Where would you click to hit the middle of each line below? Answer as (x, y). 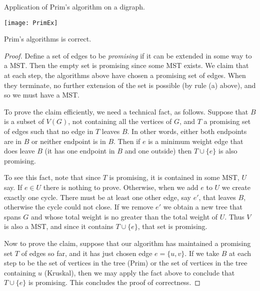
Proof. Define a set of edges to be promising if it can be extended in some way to (128, 55)
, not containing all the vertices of (120, 121)
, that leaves (217, 197)
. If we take (202, 253)
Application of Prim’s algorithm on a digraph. (75, 6)
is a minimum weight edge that (196, 141)
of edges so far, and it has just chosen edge (87, 253)
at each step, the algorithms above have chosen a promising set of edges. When (125, 75)
